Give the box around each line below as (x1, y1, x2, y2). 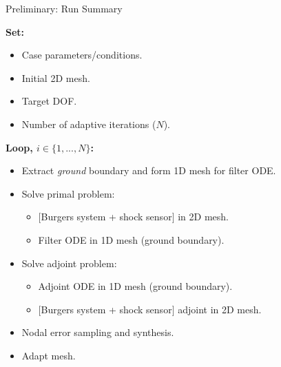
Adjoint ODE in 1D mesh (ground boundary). (38, 279, 233, 293)
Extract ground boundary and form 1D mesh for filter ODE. (21, 163, 276, 178)
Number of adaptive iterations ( (21, 116, 156, 131)
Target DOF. (21, 94, 77, 108)
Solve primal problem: (21, 186, 115, 200)
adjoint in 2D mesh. (178, 302, 262, 316)
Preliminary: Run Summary (6, 1, 123, 15)
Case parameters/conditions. (21, 48, 143, 62)
